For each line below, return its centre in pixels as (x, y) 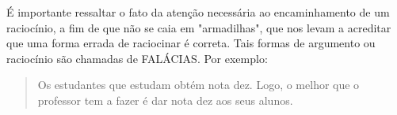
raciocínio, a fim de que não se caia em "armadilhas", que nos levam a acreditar (199, 27)
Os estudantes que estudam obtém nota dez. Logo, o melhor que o (198, 85)
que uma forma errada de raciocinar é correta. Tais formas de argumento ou (191, 43)
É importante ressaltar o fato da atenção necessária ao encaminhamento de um (198, 12)
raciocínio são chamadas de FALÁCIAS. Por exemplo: (137, 58)
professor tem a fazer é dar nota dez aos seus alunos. (165, 100)
